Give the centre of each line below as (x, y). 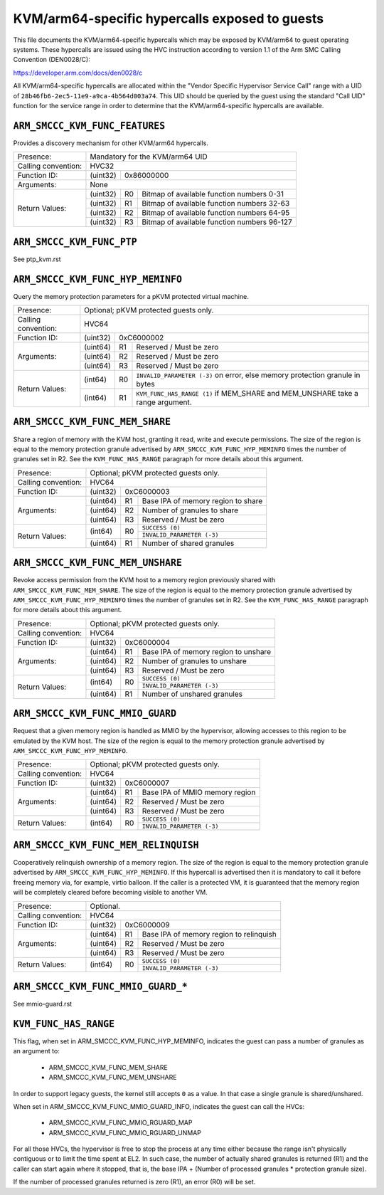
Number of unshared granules (192, 694)
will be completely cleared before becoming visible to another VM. (110, 893)
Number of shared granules (188, 543)
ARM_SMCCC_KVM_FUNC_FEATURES (89, 126)
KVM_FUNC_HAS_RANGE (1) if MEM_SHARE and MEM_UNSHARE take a (247, 393)
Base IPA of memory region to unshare (207, 651)
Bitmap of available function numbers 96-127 (217, 222)
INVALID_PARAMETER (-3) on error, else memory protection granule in (248, 375)
